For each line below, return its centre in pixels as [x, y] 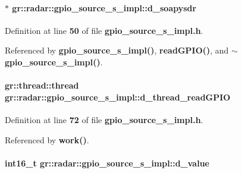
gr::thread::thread [42, 85]
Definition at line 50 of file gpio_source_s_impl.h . [104, 30]
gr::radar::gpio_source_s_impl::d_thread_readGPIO [118, 97]
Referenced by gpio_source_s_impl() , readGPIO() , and [117, 50]
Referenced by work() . [47, 139]
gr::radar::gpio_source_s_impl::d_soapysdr [104, 7]
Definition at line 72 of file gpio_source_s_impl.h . [104, 119]
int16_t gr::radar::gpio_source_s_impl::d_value [107, 163]
